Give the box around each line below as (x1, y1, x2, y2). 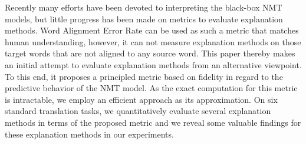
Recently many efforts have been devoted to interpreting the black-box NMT (5, 1, 282, 13)
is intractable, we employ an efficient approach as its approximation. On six (5, 93, 278, 105)
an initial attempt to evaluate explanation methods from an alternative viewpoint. (5, 58, 302, 71)
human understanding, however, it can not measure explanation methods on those (5, 35, 301, 48)
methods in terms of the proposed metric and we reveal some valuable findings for (5, 116, 301, 128)
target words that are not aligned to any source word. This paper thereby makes (5, 47, 295, 59)
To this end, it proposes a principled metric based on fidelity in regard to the (5, 70, 283, 82)
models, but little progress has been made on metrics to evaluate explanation (5, 12, 283, 25)
